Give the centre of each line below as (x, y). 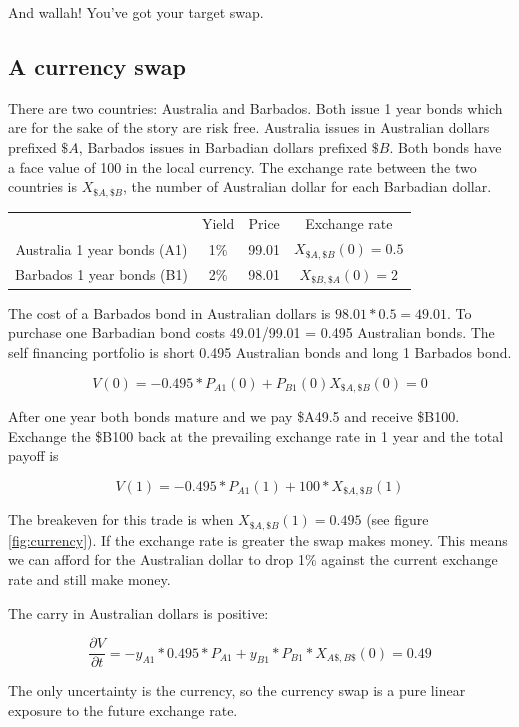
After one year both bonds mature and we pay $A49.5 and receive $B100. (234, 416)
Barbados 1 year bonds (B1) (101, 274)
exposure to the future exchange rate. (123, 709)
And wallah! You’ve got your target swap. (136, 12)
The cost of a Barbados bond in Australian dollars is (169, 312)
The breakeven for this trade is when (121, 519)
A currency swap (97, 65)
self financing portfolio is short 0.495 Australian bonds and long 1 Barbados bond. (260, 352)
